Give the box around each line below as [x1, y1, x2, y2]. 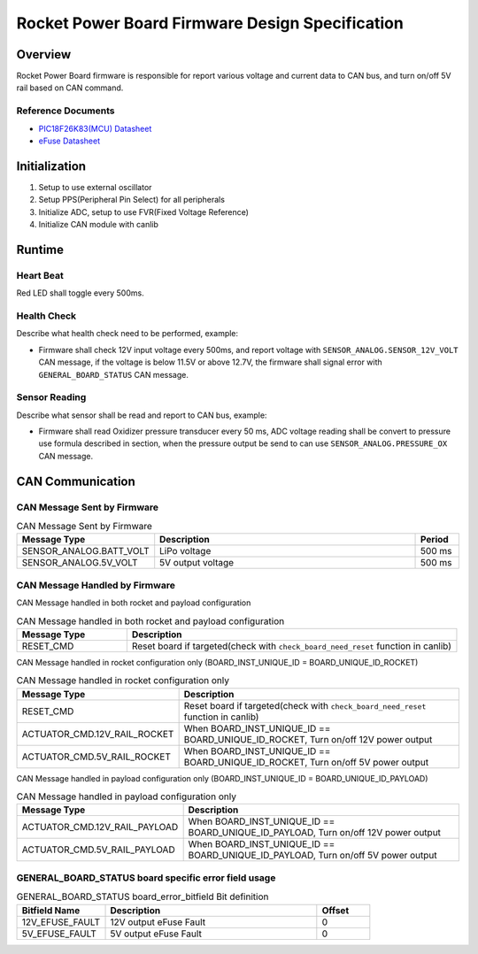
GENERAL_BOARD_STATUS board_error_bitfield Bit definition [16, 890, 269, 903]
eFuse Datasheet [38, 135, 101, 146]
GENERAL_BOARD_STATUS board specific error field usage [16, 872, 276, 884]
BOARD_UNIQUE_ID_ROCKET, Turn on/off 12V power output [183, 733, 433, 745]
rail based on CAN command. [16, 82, 124, 93]
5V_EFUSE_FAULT [21, 927, 96, 940]
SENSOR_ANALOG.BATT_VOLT [21, 545, 150, 558]
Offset [321, 904, 350, 916]
